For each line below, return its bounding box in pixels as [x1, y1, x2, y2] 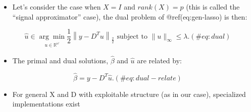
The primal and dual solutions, [12, 55, 109, 65]
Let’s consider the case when [12, 2, 101, 12]
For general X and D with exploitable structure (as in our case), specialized [12, 88, 246, 99]
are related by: [137, 55, 182, 65]
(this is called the [186, 2, 240, 12]
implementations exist [12, 98, 80, 109]
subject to [117, 33, 147, 40]
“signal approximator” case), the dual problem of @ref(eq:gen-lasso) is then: [12, 11, 247, 22]
